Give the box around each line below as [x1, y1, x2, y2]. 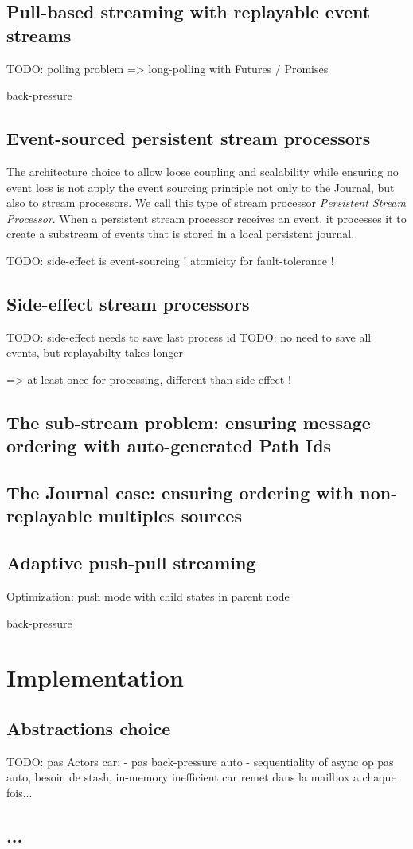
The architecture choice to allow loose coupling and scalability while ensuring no [6, 162, 399, 179]
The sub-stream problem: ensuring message [6, 409, 371, 434]
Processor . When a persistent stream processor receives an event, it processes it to [6, 209, 407, 226]
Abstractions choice [6, 716, 171, 741]
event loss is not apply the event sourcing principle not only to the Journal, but [6, 178, 395, 195]
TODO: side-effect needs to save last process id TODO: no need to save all [6, 328, 372, 345]
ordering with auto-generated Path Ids [6, 433, 332, 458]
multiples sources [98, 503, 242, 528]
